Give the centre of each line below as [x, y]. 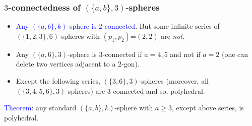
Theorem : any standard [40, 108]
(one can [235, 54]
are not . [173, 36]
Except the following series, [58, 81]
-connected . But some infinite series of [161, 26]
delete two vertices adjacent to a [66, 64]
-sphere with [134, 108]
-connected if [122, 54]
